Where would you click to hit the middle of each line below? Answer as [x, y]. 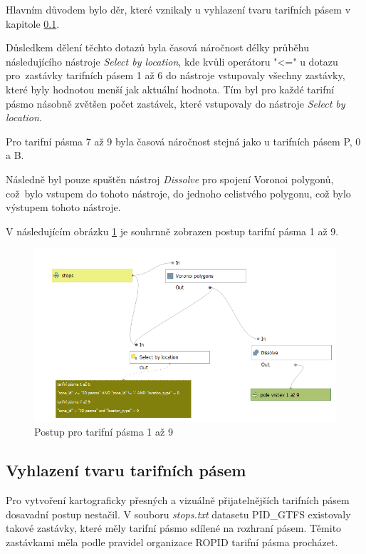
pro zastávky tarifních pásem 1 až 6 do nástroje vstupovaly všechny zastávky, [176, 75]
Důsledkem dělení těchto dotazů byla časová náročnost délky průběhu [157, 47]
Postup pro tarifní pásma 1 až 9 [104, 432]
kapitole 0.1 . [33, 23]
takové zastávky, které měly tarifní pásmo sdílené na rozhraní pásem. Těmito [174, 528]
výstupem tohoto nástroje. [63, 207]
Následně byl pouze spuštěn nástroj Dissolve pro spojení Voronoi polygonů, [170, 179]
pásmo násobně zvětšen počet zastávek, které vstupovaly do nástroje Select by [176, 103]
